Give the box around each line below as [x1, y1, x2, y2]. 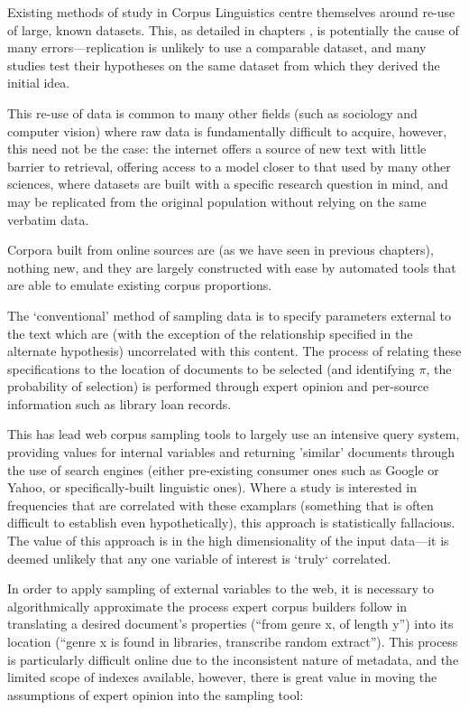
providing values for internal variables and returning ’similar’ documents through [7, 443, 455, 462]
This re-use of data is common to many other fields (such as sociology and [7, 103, 418, 122]
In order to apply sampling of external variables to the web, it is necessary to [7, 579, 435, 598]
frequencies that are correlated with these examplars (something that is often [7, 495, 434, 514]
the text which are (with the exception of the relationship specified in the [7, 323, 413, 342]
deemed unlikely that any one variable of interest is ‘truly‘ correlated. [7, 548, 391, 567]
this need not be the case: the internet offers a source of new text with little [7, 139, 427, 158]
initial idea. [7, 73, 70, 92]
